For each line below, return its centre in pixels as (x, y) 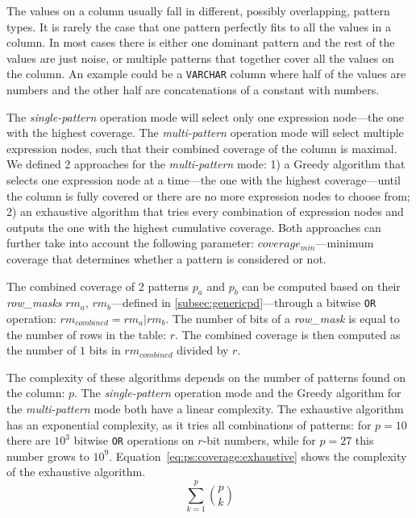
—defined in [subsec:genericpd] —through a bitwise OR (243, 303)
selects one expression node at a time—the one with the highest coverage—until (204, 180)
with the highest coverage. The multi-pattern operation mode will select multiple (205, 133)
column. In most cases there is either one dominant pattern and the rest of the (201, 42)
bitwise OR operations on (134, 440)
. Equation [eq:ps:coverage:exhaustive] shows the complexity (258, 456)
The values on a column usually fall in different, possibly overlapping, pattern (198, 10)
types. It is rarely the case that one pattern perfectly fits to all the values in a (199, 26)
